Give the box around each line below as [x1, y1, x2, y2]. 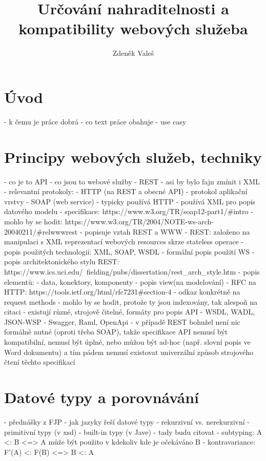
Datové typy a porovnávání [4, 387, 199, 408]
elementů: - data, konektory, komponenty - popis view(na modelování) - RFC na [4, 276, 256, 287]
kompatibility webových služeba [18, 18, 248, 39]
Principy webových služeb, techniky [4, 146, 262, 167]
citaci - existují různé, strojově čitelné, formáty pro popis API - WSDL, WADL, [4, 306, 255, 317]
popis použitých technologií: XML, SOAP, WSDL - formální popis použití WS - [4, 246, 255, 257]
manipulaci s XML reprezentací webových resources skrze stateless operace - [4, 236, 244, 247]
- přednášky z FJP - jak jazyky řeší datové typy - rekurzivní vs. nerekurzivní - [4, 416, 250, 427]
